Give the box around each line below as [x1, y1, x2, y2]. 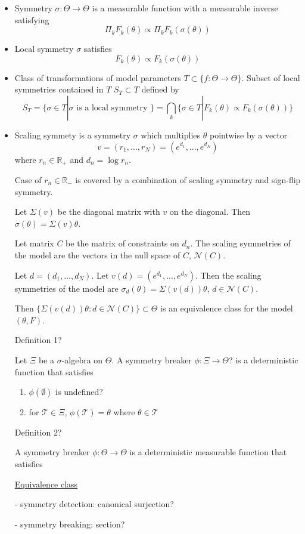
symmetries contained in [14, 83, 104, 95]
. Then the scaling [195, 268, 262, 281]
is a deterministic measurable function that [129, 446, 287, 458]
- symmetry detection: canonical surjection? [14, 498, 174, 510]
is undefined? [55, 385, 103, 398]
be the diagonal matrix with [57, 205, 160, 218]
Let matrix [14, 237, 54, 249]
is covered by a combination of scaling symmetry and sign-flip [75, 174, 301, 186]
